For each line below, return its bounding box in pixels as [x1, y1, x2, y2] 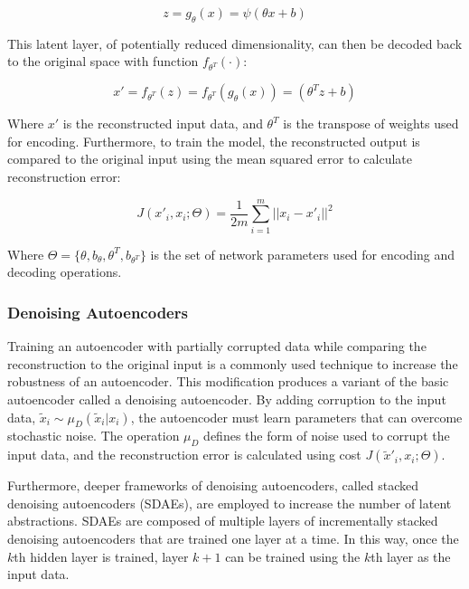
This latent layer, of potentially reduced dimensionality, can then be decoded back [7, 33, 463, 52]
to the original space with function [7, 52, 199, 71]
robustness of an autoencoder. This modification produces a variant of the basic [7, 372, 449, 391]
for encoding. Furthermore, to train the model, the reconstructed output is [7, 131, 420, 150]
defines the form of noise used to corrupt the [203, 426, 450, 445]
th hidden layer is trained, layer [14, 546, 189, 565]
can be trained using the [225, 546, 361, 565]
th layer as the [371, 546, 451, 565]
